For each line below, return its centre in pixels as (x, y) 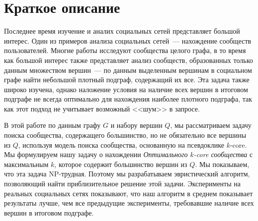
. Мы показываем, (222, 164)
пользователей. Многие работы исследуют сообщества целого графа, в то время (125, 50)
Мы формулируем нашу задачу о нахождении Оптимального (96, 154)
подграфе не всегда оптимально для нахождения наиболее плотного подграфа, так (128, 99)
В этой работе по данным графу (52, 125)
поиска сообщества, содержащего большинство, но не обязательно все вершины (125, 135)
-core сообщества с (223, 154)
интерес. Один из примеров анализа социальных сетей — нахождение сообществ (128, 40)
